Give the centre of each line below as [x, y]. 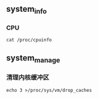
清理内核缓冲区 [28, 78]
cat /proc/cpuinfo [29, 40]
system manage [33, 59]
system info [27, 10]
